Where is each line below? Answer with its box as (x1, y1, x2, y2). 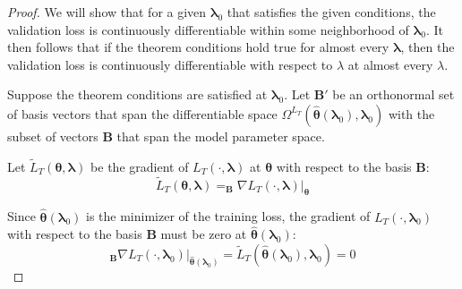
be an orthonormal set (332, 85, 455, 104)
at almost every (347, 55, 433, 73)
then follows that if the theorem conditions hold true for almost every (7, 38, 389, 56)
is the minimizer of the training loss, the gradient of (85, 207, 371, 225)
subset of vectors (7, 126, 98, 145)
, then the (400, 38, 455, 56)
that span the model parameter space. (116, 126, 325, 145)
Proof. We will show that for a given (7, 3, 207, 21)
